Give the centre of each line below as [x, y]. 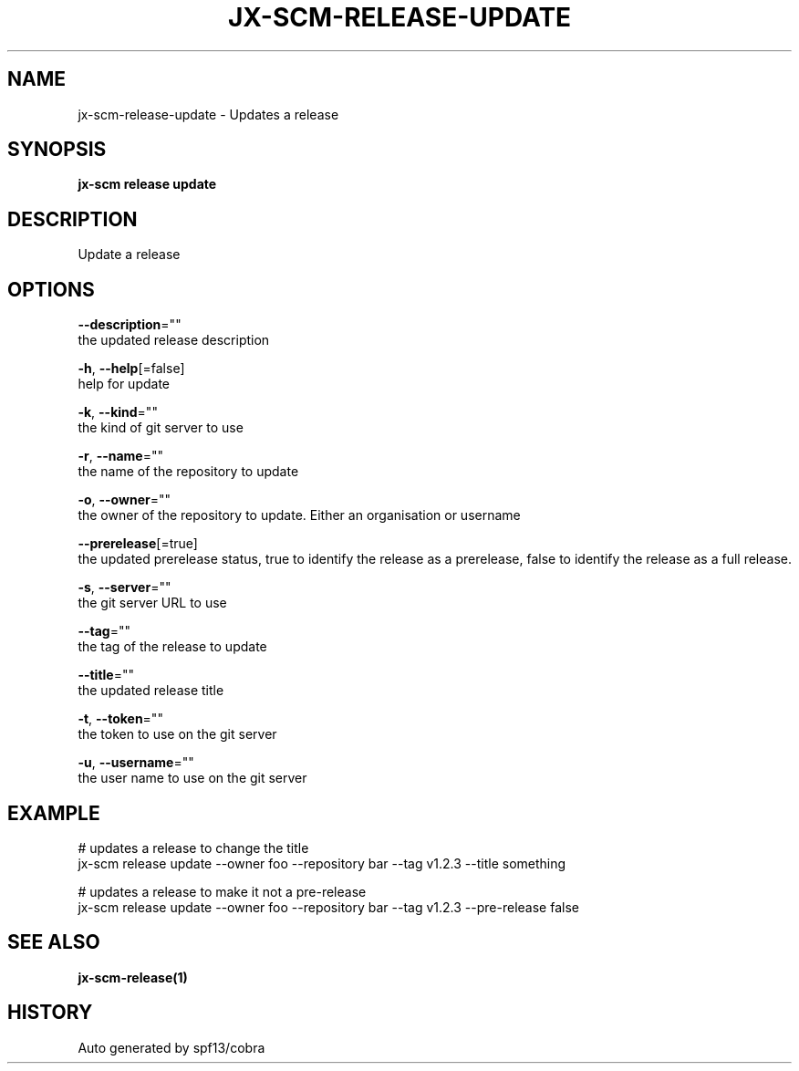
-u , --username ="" [136, 763]
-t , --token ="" [120, 719]
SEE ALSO [54, 942]
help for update [124, 384]
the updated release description [174, 340]
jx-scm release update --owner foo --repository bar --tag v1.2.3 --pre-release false [328, 907]
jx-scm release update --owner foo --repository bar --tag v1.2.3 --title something [322, 863]
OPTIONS [51, 289]
